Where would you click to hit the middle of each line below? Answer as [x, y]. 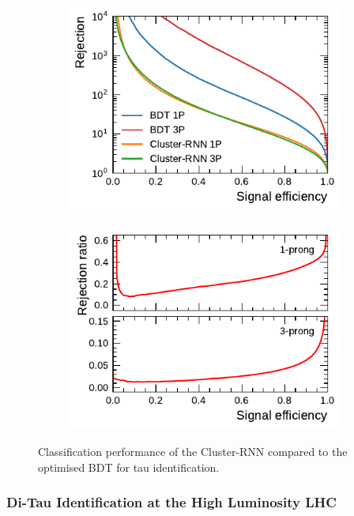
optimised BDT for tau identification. [129, 467]
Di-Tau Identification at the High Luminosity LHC [171, 502]
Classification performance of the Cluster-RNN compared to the [193, 451]
